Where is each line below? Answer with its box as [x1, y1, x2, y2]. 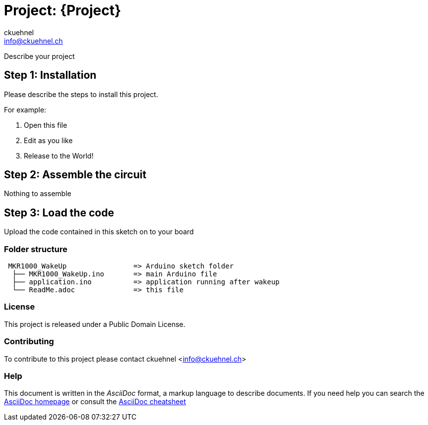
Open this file [24, 120, 67, 129]
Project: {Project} [4, 2, 121, 19]
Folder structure [4, 244, 67, 254]
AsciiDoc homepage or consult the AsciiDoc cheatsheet [4, 397, 186, 406]
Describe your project [4, 52, 75, 60]
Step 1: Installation [4, 69, 97, 82]
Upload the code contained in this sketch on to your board [4, 227, 194, 236]
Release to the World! [24, 151, 94, 160]
